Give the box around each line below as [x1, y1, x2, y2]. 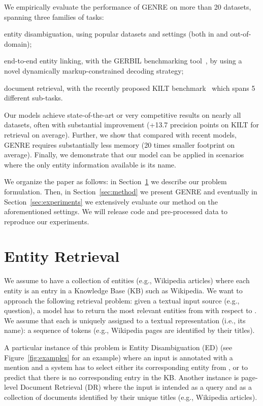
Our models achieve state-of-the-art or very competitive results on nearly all [4, 109, 241, 120]
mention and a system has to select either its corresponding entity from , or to [4, 362, 248, 373]
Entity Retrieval [4, 246, 120, 266]
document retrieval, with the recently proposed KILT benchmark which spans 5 [4, 82, 255, 93]
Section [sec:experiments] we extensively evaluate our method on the [4, 196, 218, 207]
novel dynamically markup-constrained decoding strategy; [4, 65, 184, 76]
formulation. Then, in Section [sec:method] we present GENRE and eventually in [4, 186, 257, 196]
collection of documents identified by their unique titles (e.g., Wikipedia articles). [4, 391, 257, 402]
